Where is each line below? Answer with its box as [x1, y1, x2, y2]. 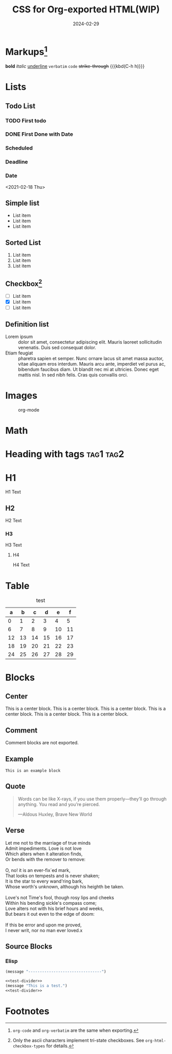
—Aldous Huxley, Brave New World [17, 811, 92, 817]
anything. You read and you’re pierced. [17, 801, 100, 807]
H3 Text [5, 542, 22, 548]
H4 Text [12, 562, 30, 568]
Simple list [5, 199, 39, 207]
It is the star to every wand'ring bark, [5, 878, 83, 884]
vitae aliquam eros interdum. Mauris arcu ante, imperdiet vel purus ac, [18, 361, 166, 367]
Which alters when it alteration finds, [5, 850, 83, 857]
